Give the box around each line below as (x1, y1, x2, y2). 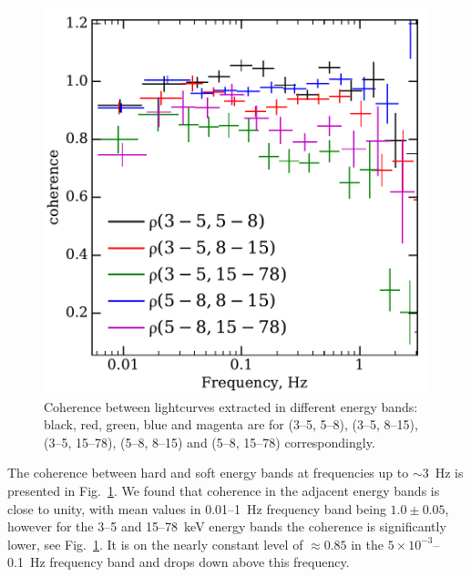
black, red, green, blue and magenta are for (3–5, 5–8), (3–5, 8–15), (44, 415, 418, 434)
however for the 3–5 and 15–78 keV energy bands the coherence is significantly (7, 517, 446, 536)
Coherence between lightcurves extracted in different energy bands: (44, 397, 418, 416)
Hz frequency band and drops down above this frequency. (29, 552, 350, 572)
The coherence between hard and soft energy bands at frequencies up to (7, 463, 409, 482)
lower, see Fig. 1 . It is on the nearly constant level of (7, 534, 303, 553)
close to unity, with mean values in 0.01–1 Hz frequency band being (7, 499, 386, 518)
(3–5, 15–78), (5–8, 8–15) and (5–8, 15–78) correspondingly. (44, 432, 375, 451)
